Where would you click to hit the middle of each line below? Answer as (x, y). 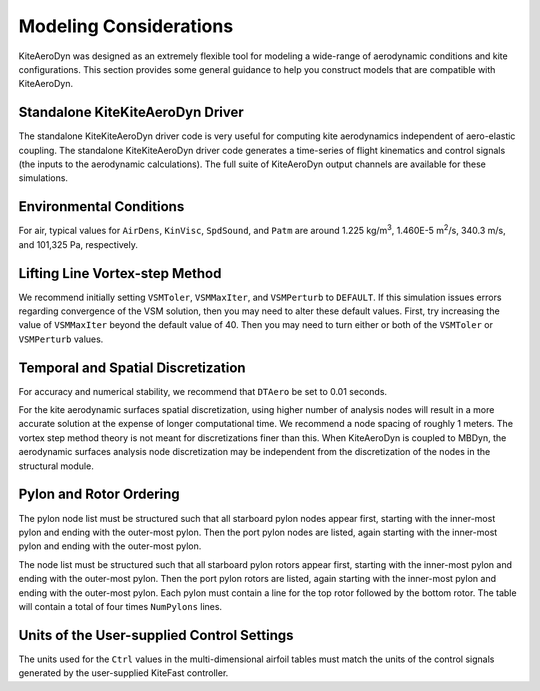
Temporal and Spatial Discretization (132, 367)
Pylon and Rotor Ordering (99, 494)
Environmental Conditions (101, 206)
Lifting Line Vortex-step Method (120, 273)
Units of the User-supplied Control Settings (156, 635)
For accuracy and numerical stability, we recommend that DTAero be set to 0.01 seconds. (203, 391)
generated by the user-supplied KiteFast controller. (123, 673)
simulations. (43, 178)
